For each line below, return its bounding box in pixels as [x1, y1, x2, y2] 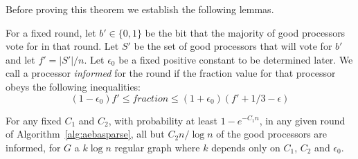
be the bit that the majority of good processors [145, 25, 346, 39]
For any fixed [6, 113, 62, 127]
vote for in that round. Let [6, 39, 119, 53]
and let [6, 52, 35, 66]
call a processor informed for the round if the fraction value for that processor [6, 66, 336, 80]
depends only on [211, 140, 280, 154]
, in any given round [259, 113, 346, 127]
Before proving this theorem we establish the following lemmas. [6, 2, 274, 16]
